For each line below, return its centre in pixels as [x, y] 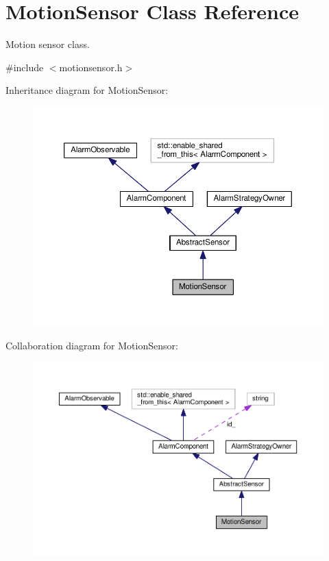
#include [25, 67]
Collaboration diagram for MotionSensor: [92, 346]
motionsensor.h [91, 67]
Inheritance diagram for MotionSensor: [87, 90]
